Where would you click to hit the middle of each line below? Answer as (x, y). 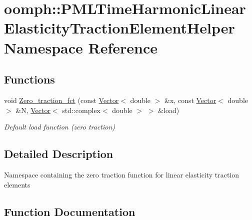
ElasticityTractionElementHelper (119, 28)
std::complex (81, 110)
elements (17, 184)
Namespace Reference (81, 47)
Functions (29, 79)
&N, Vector (33, 110)
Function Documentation (70, 211)
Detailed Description (59, 154)
